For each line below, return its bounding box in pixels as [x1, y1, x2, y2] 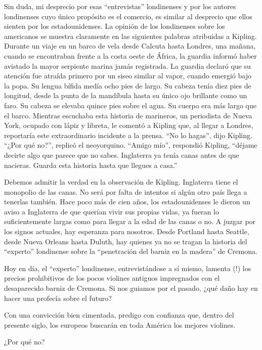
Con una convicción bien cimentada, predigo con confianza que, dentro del [4, 310, 234, 320]
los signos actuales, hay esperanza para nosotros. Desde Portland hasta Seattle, [4, 226, 249, 237]
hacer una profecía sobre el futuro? [4, 292, 112, 303]
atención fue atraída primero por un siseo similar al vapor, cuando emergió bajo [4, 70, 251, 81]
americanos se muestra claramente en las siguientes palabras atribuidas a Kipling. [4, 30, 257, 41]
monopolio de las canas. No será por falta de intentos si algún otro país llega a [4, 186, 247, 197]
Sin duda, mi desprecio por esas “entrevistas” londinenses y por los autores [4, 1, 236, 11]
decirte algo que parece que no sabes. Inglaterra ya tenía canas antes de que [4, 149, 239, 160]
